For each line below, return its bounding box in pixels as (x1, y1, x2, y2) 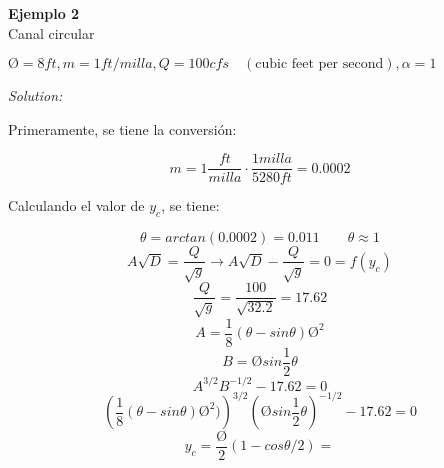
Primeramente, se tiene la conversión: (8, 118, 237, 139)
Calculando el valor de (8, 195, 145, 216)
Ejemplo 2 (8, 3, 80, 23)
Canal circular (8, 22, 95, 43)
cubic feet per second (255, 57, 384, 72)
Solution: (8, 85, 63, 106)
